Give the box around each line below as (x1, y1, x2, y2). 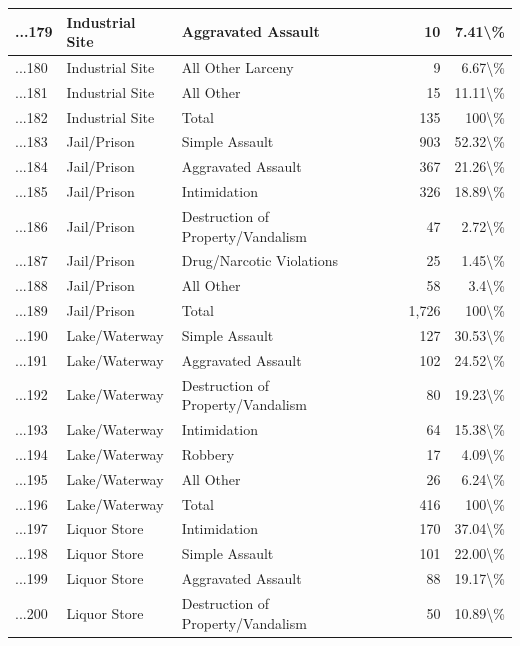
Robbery (181, 443, 235, 464)
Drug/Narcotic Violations (181, 250, 339, 271)
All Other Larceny (181, 56, 294, 77)
